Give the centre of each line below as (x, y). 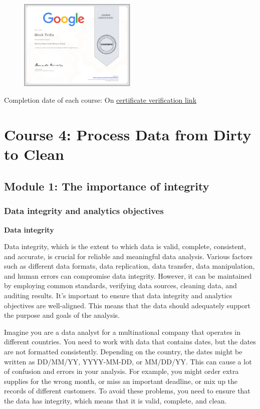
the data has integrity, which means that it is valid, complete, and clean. (115, 400)
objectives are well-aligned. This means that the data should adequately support (127, 305)
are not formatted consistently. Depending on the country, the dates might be (123, 352)
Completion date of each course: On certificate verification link (100, 100)
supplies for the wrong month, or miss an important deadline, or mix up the (121, 381)
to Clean (34, 154)
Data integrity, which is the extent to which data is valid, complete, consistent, (125, 246)
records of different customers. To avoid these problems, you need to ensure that (127, 391)
